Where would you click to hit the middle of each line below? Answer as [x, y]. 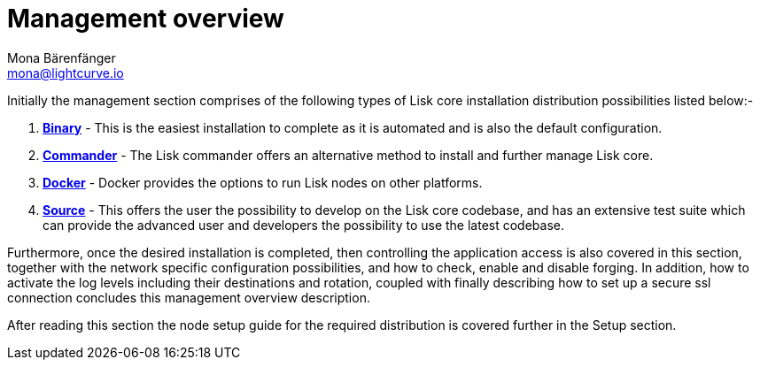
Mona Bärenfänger [62, 57]
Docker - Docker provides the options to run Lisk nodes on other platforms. [263, 182]
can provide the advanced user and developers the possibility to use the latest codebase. [303, 225]
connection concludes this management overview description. [189, 297]
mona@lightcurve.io [66, 73]
